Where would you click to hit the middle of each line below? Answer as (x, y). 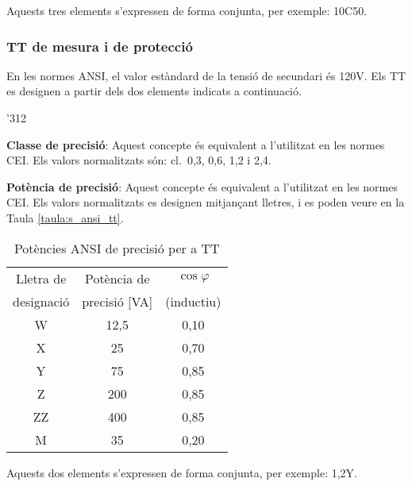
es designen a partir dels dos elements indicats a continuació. (154, 91)
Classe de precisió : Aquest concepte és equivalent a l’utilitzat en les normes (196, 144)
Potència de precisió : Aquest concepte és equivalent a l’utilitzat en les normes (202, 186)
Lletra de (41, 278)
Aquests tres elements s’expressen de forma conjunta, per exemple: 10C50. (187, 10)
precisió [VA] (117, 301)
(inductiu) (193, 301)
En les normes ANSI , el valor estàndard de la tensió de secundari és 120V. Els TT (206, 75)
